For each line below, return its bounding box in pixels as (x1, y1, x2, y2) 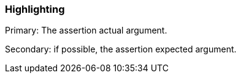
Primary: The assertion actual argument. (5, 25, 167, 36)
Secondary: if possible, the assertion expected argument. (5, 44, 237, 55)
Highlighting (5, 3, 65, 15)
